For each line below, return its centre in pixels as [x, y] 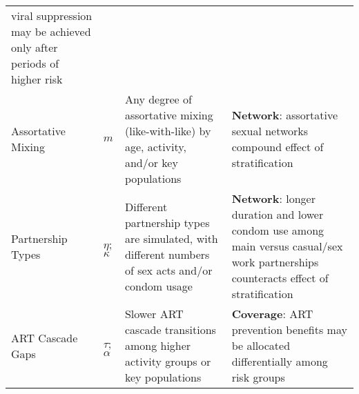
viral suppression [52, 16]
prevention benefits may [289, 329]
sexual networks [270, 131]
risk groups [258, 377]
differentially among [280, 361]
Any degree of [158, 99]
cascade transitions [170, 329]
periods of [35, 63]
